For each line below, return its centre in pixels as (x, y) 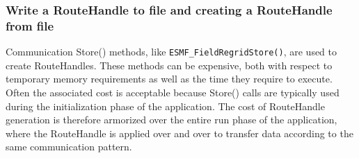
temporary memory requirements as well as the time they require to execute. (169, 79)
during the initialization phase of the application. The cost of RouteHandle (165, 106)
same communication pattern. (69, 147)
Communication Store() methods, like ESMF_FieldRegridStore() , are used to (171, 52)
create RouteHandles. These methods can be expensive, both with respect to (169, 65)
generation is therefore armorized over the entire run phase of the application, (171, 120)
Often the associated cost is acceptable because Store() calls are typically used (173, 92)
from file (30, 25)
